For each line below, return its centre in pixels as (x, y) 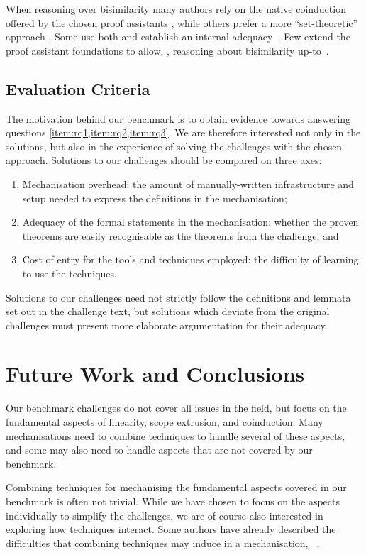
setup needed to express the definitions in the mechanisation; (155, 198)
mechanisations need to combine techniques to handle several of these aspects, (176, 435)
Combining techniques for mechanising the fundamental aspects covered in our (176, 487)
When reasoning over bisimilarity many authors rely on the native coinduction (176, 9)
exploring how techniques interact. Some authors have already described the (171, 529)
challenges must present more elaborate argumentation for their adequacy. (167, 325)
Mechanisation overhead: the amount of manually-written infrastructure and (188, 183)
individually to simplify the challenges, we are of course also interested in (165, 515)
